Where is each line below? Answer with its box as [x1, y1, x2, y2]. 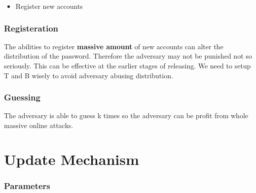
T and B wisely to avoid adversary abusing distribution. [4, 70, 173, 80]
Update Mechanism [4, 149, 139, 169]
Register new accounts [15, 1, 83, 11]
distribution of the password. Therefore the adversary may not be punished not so [4, 51, 252, 61]
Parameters [4, 179, 50, 192]
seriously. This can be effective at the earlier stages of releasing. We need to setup [4, 61, 251, 70]
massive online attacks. [4, 120, 73, 130]
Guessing [4, 91, 40, 103]
